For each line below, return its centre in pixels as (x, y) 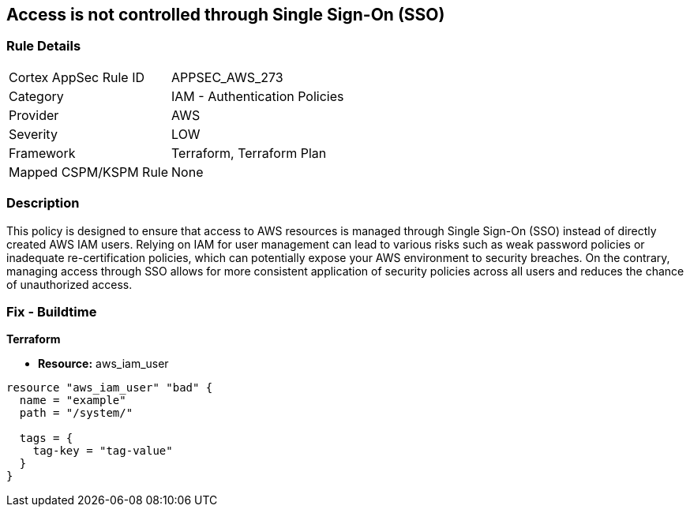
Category (36, 96)
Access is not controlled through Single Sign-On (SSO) (226, 15)
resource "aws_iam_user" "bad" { (110, 388)
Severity (33, 134)
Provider (34, 115)
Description (43, 203)
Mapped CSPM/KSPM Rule (89, 172)
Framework (42, 153)
